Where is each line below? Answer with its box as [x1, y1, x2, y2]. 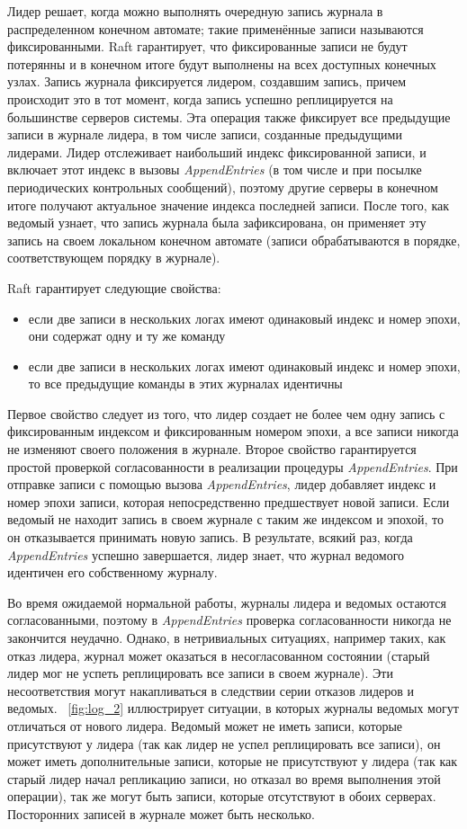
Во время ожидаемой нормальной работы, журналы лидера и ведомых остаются [7, 593, 446, 611]
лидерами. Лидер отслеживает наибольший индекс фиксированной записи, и [7, 142, 427, 161]
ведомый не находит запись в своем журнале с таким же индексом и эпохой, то [7, 510, 444, 529]
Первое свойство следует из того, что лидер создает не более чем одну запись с [7, 404, 445, 423]
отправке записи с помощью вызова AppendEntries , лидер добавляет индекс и [7, 475, 436, 494]
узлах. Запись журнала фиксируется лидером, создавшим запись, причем [7, 72, 407, 91]
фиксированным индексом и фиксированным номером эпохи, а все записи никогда [7, 422, 459, 441]
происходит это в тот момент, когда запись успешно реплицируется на [7, 89, 393, 108]
